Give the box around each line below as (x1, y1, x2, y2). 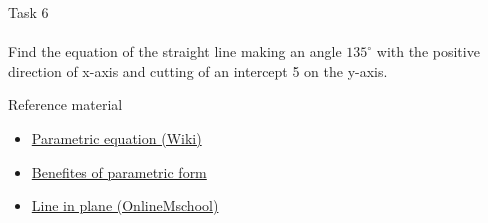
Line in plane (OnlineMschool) (31, 195, 219, 216)
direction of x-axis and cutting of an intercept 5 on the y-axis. (8, 60, 388, 81)
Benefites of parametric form (31, 161, 207, 182)
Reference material (8, 94, 123, 115)
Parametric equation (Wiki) (31, 127, 202, 148)
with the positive (376, 41, 480, 62)
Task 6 (8, 2, 49, 22)
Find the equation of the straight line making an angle (8, 41, 342, 62)
